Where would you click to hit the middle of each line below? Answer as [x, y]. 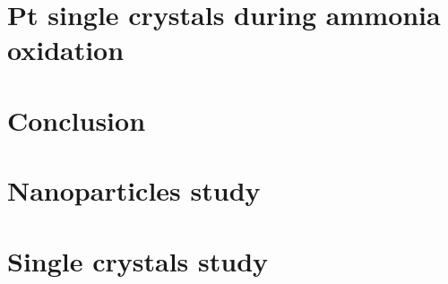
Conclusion [77, 120]
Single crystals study [138, 260]
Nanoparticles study [134, 190]
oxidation [66, 50]
